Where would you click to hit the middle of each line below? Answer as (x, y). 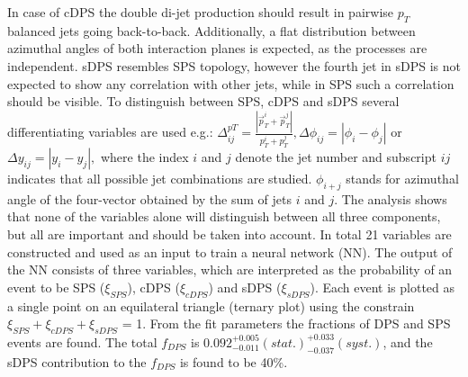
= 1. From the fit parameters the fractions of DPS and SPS (286, 323)
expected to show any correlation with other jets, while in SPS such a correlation (231, 83)
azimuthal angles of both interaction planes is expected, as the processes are (217, 48)
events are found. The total (82, 341)
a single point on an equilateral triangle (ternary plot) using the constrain (211, 305)
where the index (144, 156)
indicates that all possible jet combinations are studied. (160, 178)
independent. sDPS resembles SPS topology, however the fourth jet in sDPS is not (234, 65)
